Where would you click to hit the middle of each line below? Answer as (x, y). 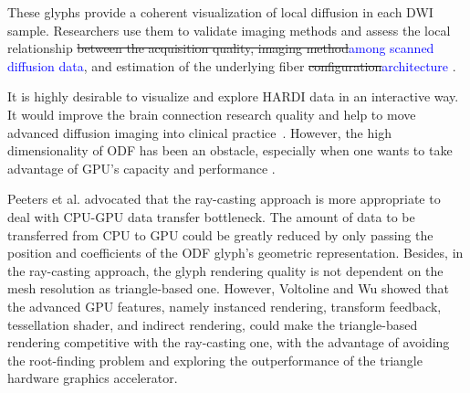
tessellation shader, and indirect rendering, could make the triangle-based (213, 324)
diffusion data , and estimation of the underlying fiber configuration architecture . (232, 65)
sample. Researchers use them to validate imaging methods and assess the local (229, 30)
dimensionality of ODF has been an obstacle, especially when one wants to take (230, 150)
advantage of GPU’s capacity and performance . (141, 168)
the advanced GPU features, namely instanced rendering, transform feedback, (225, 306)
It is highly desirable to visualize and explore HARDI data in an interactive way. (233, 96)
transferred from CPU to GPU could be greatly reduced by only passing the (220, 234)
